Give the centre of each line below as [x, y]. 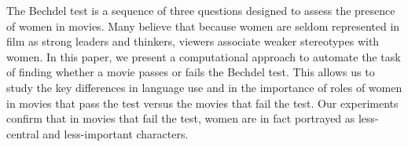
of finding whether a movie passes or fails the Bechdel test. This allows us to [191, 72]
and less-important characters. [116, 133]
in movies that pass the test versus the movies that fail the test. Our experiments [202, 103]
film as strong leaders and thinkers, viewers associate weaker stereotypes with [193, 41]
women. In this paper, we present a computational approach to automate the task [204, 56]
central [23, 133]
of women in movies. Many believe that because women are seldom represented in [203, 26]
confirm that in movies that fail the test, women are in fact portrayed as [181, 118]
